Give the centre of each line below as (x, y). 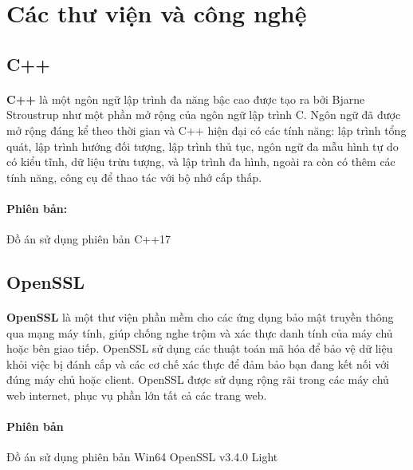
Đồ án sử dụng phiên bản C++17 (89, 239)
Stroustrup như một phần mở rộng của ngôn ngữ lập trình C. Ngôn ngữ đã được (204, 115)
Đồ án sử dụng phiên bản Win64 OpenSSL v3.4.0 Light (142, 457)
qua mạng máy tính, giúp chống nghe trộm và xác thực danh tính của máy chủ (200, 332)
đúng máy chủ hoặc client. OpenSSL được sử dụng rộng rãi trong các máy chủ (198, 379)
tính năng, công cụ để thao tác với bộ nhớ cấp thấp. (134, 177)
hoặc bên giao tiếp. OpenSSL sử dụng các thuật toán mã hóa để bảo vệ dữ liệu (200, 348)
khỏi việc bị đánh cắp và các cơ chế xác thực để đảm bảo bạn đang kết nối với (198, 363)
